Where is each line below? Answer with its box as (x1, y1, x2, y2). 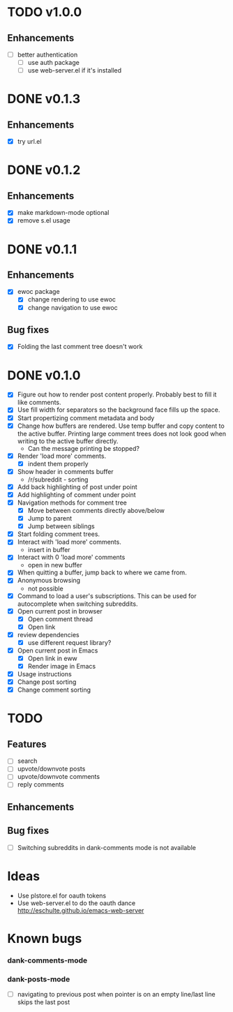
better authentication (17, 50, 78, 59)
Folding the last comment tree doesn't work (17, 343, 143, 351)
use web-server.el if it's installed (27, 66, 122, 75)
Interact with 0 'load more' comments (17, 553, 126, 562)
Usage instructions (17, 670, 72, 678)
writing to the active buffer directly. (17, 437, 119, 445)
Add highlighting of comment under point (17, 490, 136, 499)
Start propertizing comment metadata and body (17, 413, 155, 422)
